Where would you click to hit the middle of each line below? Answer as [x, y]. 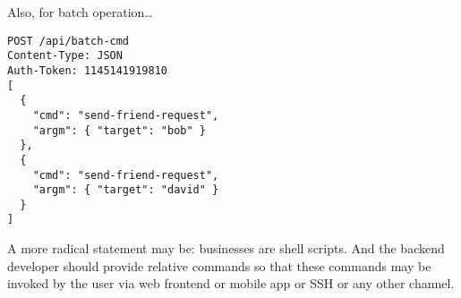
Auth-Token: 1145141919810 [87, 70]
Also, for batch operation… [80, 12]
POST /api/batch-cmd [68, 41]
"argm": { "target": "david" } [126, 190]
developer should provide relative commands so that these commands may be [219, 265]
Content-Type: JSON [65, 56]
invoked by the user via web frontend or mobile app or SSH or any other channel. [231, 283]
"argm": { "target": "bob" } [119, 130]
